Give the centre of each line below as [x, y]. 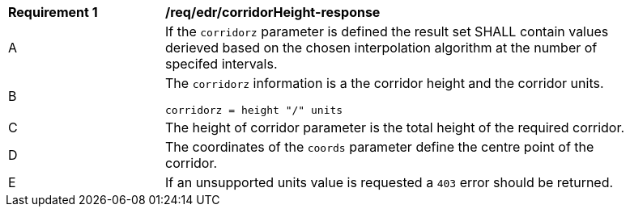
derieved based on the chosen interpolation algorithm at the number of [381, 48]
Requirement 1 [53, 12]
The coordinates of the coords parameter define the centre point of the [380, 147]
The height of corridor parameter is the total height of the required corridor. [395, 127]
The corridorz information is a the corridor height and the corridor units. [385, 83]
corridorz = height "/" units [254, 110]
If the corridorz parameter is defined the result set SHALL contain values [387, 31]
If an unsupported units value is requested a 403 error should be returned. [389, 182]
